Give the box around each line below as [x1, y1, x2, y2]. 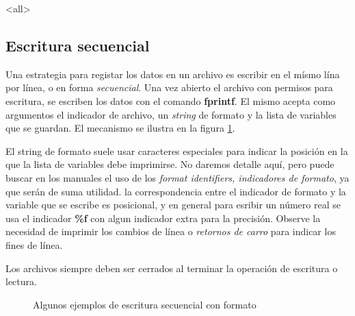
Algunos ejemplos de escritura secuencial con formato [33, 297, 257, 311]
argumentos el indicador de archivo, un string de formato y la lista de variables [5, 107, 337, 121]
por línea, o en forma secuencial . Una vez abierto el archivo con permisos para [5, 80, 333, 95]
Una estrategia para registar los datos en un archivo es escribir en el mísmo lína [5, 66, 340, 81]
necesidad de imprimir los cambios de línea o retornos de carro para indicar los [5, 224, 336, 239]
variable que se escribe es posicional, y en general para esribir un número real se [5, 197, 341, 212]
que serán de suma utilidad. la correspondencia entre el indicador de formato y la [5, 184, 346, 198]
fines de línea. [5, 237, 63, 252]
